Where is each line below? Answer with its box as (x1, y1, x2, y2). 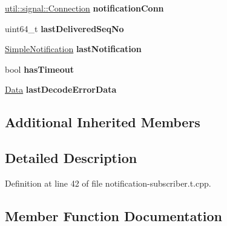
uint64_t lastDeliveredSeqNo (5, 22, 124, 35)
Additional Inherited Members (5, 113, 200, 131)
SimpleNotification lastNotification (5, 42, 142, 55)
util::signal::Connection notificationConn (5, 2, 164, 14)
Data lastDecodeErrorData (5, 83, 117, 96)
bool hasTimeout (5, 62, 74, 75)
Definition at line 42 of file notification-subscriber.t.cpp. (5, 176, 211, 189)
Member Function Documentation (5, 206, 223, 225)
